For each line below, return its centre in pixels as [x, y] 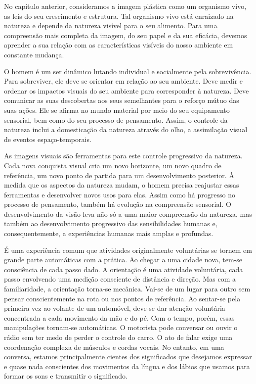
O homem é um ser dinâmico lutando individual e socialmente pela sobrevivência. [128, 71]
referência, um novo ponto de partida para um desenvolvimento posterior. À [119, 175]
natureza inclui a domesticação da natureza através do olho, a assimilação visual [126, 129]
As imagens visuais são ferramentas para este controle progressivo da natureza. [123, 156]
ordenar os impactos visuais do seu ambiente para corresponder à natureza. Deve [127, 90]
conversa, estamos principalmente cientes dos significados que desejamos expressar [128, 357]
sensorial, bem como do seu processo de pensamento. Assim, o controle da [116, 120]
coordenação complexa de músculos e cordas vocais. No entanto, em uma [114, 347]
